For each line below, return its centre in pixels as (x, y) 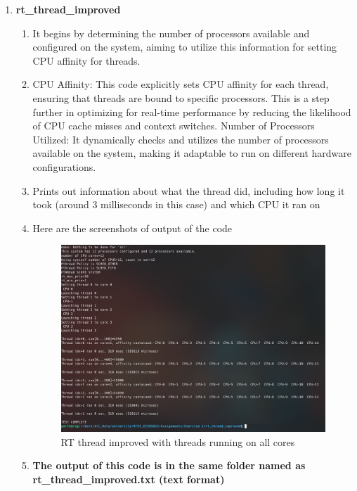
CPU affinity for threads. (86, 60)
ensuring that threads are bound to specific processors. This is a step (181, 97)
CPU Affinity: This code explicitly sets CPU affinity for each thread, (181, 84)
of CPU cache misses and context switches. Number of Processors (174, 126)
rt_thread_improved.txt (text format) (129, 479)
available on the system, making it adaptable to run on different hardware (192, 153)
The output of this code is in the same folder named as (169, 465)
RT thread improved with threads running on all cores (178, 441)
